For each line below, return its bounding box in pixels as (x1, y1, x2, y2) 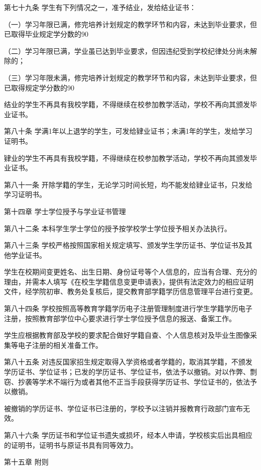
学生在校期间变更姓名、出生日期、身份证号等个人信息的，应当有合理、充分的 (4, 266, 257, 277)
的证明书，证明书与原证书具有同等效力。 (4, 439, 138, 450)
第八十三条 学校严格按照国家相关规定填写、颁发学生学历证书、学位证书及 (4, 240, 245, 250)
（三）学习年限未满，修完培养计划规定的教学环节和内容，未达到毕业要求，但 (4, 72, 257, 82)
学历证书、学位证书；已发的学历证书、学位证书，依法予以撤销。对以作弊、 (4, 366, 250, 377)
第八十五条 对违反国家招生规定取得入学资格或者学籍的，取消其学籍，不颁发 (4, 356, 252, 367)
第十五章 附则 (4, 456, 49, 467)
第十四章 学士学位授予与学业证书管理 (4, 206, 126, 216)
